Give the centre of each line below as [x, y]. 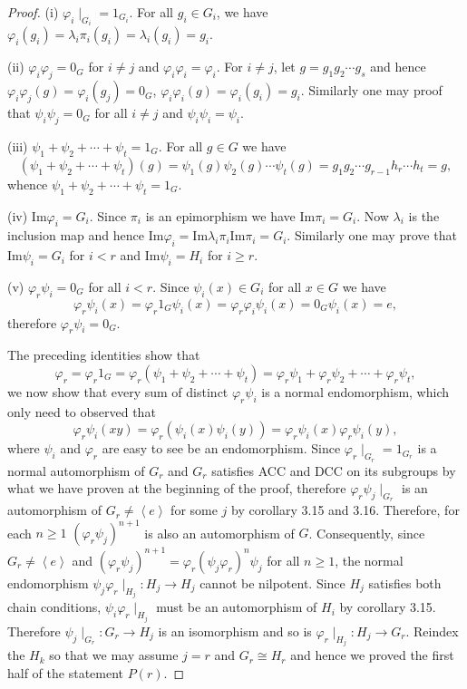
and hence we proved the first [372, 655]
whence [28, 184]
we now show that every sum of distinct [118, 392]
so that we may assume [114, 655]
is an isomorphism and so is [235, 631]
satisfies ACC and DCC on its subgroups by [334, 470]
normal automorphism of [76, 470]
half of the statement [66, 672]
